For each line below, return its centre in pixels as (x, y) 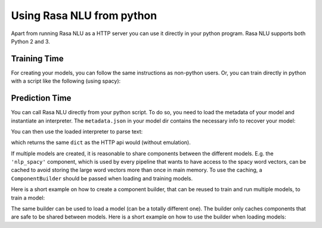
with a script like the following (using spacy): (66, 81)
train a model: (28, 198)
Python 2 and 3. (30, 41)
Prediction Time (41, 98)
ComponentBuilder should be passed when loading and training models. (102, 178)
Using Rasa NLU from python (84, 15)
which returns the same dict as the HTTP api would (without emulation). (101, 142)
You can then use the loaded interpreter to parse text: (77, 132)
